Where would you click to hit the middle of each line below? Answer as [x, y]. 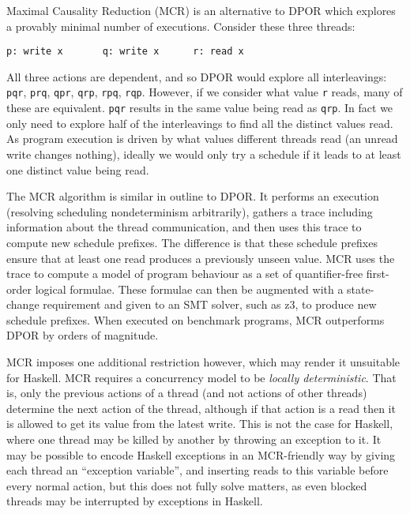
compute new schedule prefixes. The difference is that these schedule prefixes [192, 242]
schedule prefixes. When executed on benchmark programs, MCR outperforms [196, 319]
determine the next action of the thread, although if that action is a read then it [201, 408]
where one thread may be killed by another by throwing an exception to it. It [194, 439]
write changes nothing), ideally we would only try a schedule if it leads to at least [204, 154]
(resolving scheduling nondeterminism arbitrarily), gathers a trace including [190, 211]
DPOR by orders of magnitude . [83, 335]
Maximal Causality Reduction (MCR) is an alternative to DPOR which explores [201, 10]
